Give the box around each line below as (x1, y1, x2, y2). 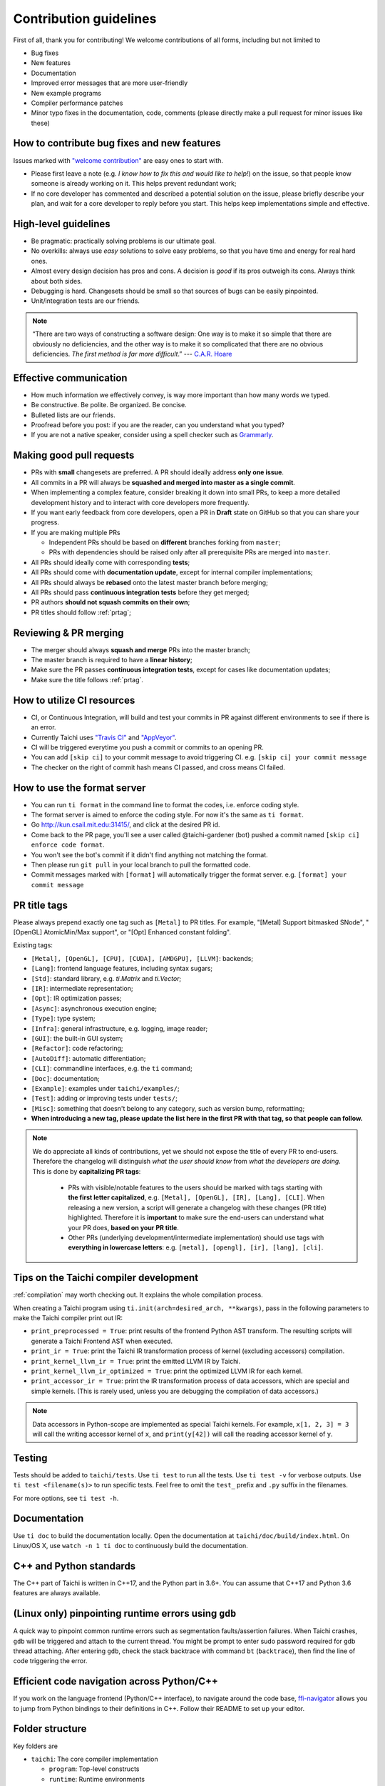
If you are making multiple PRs (31, 528, 120, 537)
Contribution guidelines (13, 11, 157, 26)
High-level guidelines (13, 218, 111, 230)
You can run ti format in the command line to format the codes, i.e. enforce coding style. (31, 800, 299, 809)
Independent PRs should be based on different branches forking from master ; (48, 538, 281, 547)
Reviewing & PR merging (13, 627, 124, 639)
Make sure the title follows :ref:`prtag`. (31, 675, 144, 684)
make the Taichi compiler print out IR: (13, 1314, 123, 1322)
